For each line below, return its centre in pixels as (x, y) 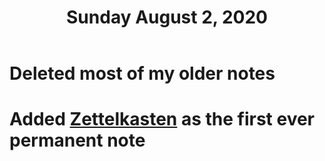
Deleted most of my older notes (142, 73)
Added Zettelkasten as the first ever (162, 119)
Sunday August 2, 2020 (167, 17)
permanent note (77, 140)
